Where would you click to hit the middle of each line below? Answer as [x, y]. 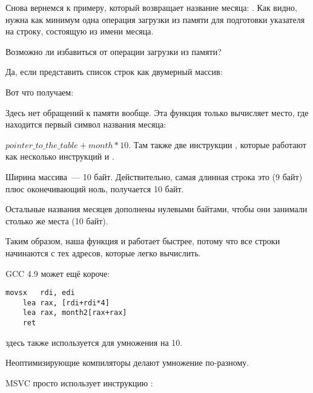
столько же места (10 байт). [57, 220]
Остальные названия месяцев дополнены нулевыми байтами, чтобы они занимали [156, 209]
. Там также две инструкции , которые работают [217, 144]
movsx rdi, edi [40, 293]
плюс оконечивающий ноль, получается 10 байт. [95, 188]
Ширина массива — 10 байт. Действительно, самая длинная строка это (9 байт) [154, 176]
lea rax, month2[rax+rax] [75, 313]
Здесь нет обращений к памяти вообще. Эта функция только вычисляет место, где [157, 112]
